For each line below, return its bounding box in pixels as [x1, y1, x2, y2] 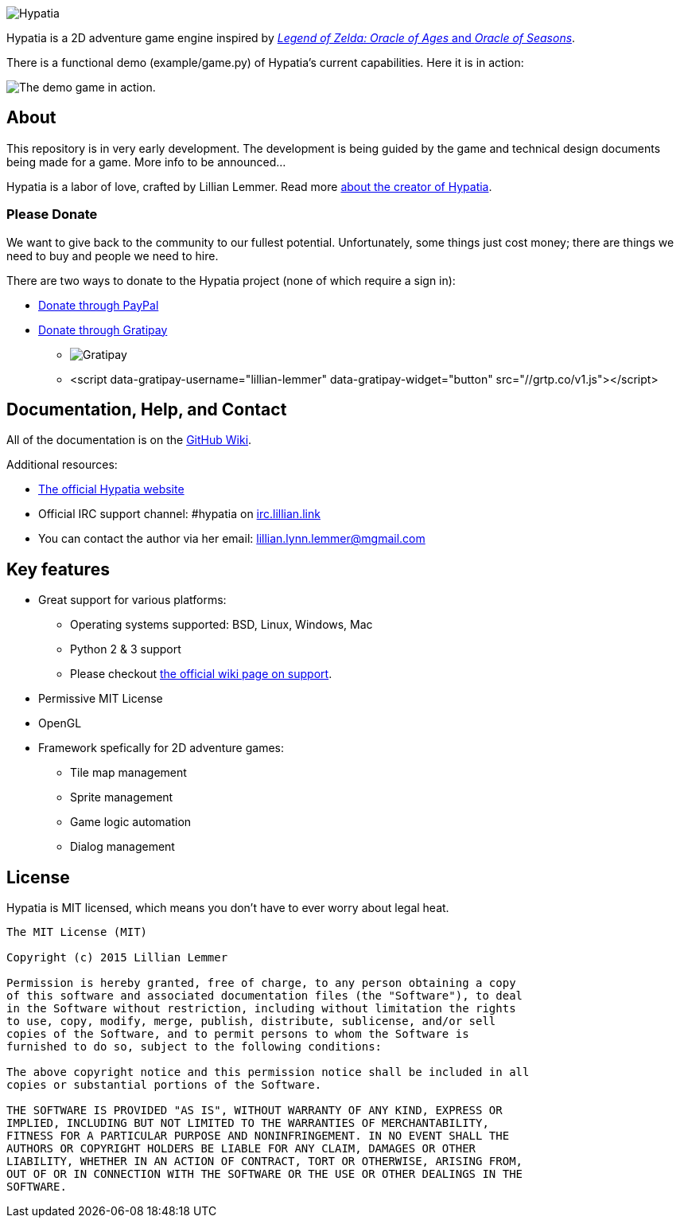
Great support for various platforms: [38, 593, 227, 607]
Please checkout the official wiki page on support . [70, 667, 332, 681]
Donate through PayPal [38, 298, 159, 312]
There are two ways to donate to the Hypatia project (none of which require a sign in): [6, 273, 456, 287]
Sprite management [70, 790, 173, 805]
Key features [6, 559, 110, 579]
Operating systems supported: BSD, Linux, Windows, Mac [70, 618, 373, 632]
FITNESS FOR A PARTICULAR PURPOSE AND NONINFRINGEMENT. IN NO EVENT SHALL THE [6, 1129, 510, 1143]
